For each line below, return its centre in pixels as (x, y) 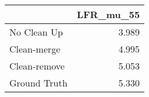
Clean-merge (35, 49)
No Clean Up (36, 32)
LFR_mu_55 (108, 14)
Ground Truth (39, 83)
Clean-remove (37, 66)
